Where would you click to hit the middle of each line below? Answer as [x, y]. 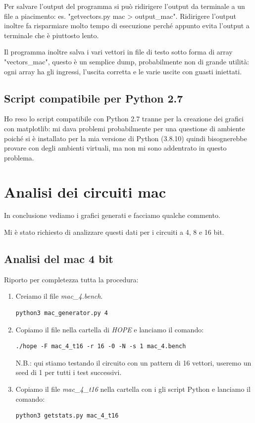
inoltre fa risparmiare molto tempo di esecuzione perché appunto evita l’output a [127, 26]
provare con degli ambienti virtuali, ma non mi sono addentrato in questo [115, 148]
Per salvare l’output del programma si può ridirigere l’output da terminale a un [125, 6]
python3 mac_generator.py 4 [62, 313]
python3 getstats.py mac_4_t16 [67, 416]
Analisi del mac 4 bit [59, 259]
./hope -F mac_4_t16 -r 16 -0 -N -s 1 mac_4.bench [101, 346]
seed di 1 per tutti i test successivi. [69, 372]
